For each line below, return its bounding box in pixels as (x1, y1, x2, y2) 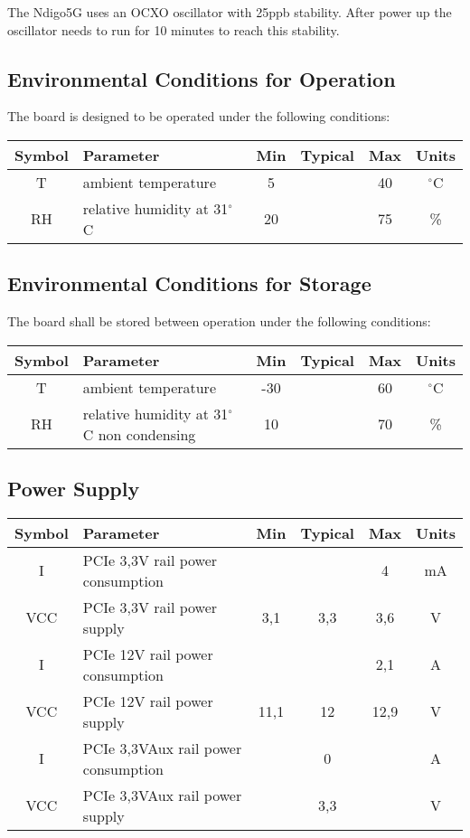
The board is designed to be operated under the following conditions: (7, 107, 390, 126)
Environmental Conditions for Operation (7, 64, 396, 92)
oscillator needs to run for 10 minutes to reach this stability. (7, 20, 340, 39)
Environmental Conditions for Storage (7, 269, 371, 297)
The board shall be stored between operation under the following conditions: (7, 312, 431, 331)
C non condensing (82, 423, 196, 445)
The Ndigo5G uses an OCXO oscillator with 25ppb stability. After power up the (7, 3, 452, 21)
